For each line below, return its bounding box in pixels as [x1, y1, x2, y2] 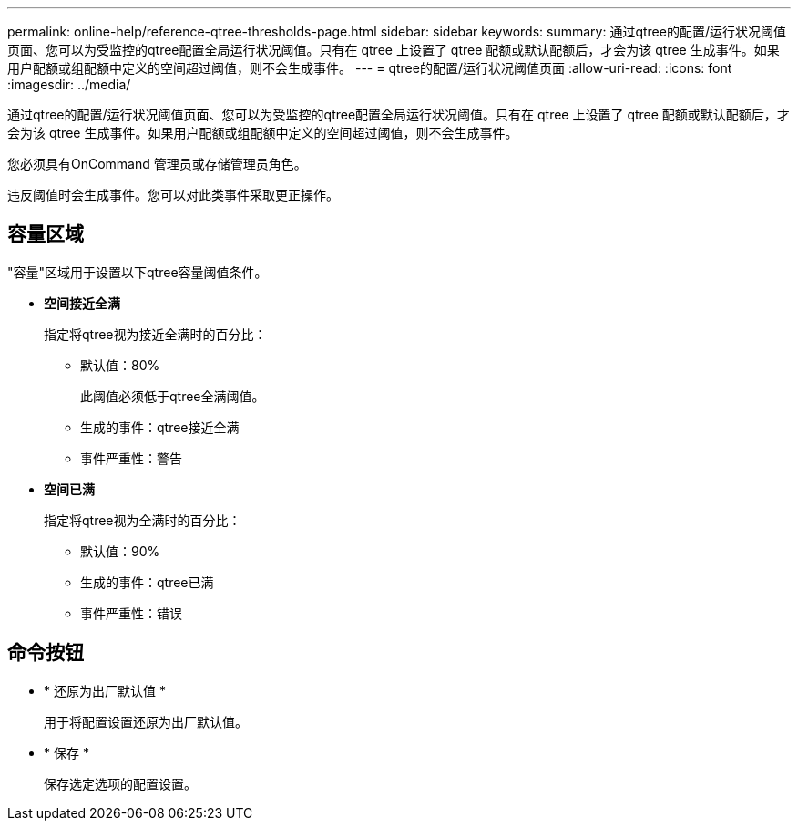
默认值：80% [80, 357, 160, 373]
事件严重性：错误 [80, 605, 182, 621]
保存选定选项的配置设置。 [44, 775, 197, 792]
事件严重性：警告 [80, 450, 182, 466]
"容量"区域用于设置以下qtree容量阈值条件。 [7, 264, 268, 280]
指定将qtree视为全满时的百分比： [44, 512, 241, 528]
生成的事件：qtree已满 [80, 574, 214, 590]
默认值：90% [80, 543, 160, 559]
